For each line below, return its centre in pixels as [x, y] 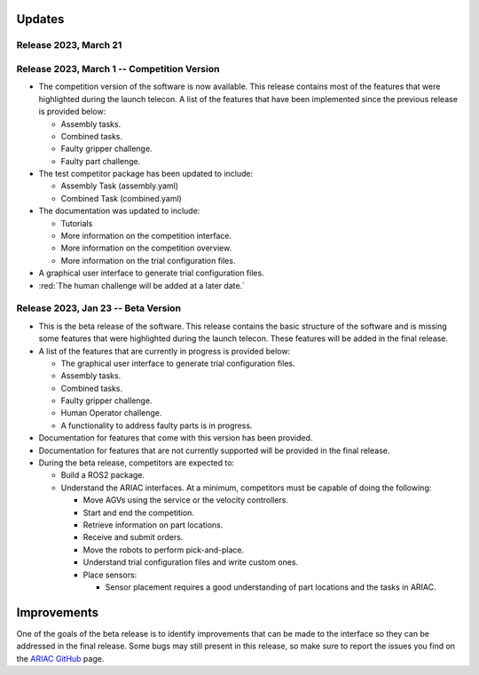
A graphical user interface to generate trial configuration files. [152, 273]
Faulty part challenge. [101, 161]
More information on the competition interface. [146, 236]
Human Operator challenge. [111, 413]
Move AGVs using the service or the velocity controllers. [185, 500]
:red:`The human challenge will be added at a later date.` [142, 285]
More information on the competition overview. [146, 248]
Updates [40, 19]
